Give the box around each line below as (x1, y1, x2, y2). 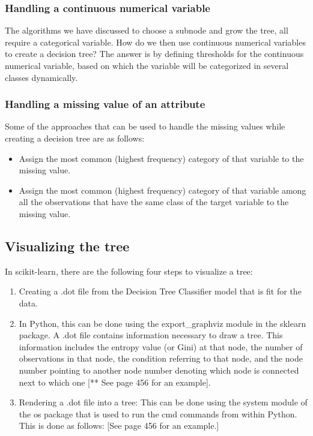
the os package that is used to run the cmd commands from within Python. (19, 407, 297, 420)
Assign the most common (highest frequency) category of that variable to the (19, 152, 304, 164)
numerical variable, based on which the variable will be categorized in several (5, 59, 289, 71)
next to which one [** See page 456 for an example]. (19, 375, 211, 388)
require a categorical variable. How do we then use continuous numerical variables (5, 35, 306, 48)
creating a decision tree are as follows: (5, 132, 145, 144)
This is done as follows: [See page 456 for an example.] (19, 419, 219, 432)
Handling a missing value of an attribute (5, 97, 205, 112)
